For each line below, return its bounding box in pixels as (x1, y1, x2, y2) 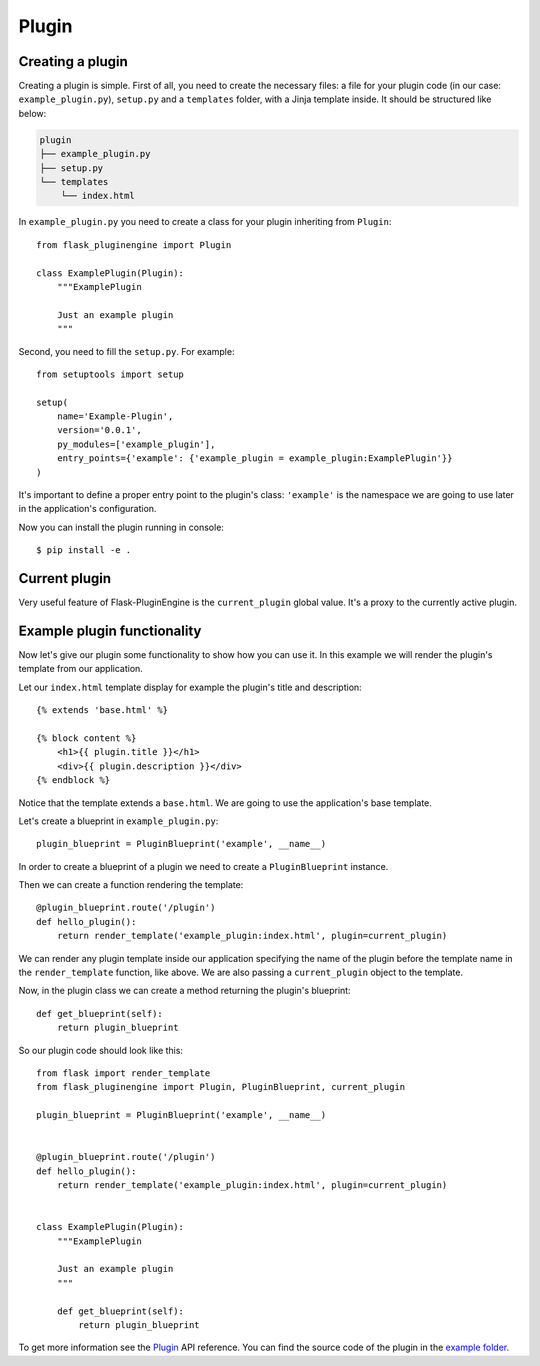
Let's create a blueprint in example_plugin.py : (18, 815, 219, 827)
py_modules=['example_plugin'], (56, 438, 216, 450)
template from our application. (18, 663, 144, 675)
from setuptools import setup (36, 368, 185, 380)
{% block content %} (36, 732, 137, 744)
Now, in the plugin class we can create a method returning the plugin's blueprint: (18, 985, 351, 997)
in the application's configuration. (18, 503, 157, 515)
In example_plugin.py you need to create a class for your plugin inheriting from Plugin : (18, 216, 392, 228)
